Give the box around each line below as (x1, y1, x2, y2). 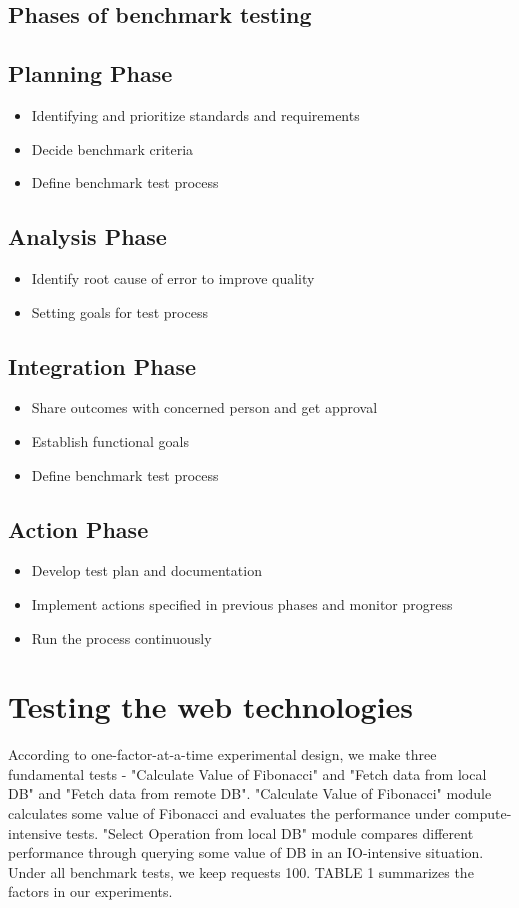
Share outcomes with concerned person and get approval (31, 397, 378, 418)
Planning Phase (8, 58, 173, 89)
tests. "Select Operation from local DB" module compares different (66, 822, 474, 843)
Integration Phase (8, 350, 197, 381)
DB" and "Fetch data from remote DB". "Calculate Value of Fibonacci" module (8, 783, 492, 804)
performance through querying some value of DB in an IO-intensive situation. (8, 842, 484, 863)
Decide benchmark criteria (31, 138, 194, 159)
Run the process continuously (31, 627, 212, 648)
